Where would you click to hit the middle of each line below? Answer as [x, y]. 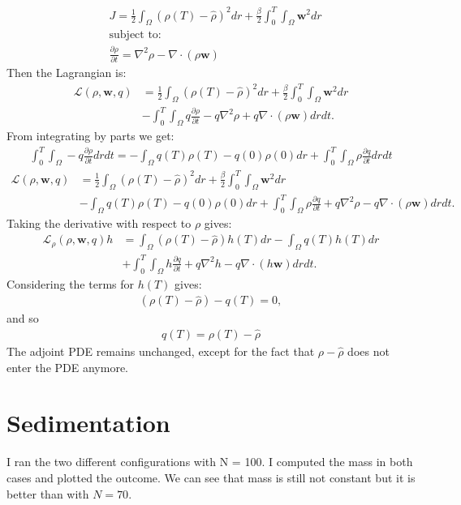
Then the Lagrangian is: [67, 73]
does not [368, 351]
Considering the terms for [70, 283]
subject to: [135, 35]
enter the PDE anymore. [67, 367]
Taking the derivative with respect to [99, 223]
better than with [48, 493]
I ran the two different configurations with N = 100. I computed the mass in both [210, 462]
